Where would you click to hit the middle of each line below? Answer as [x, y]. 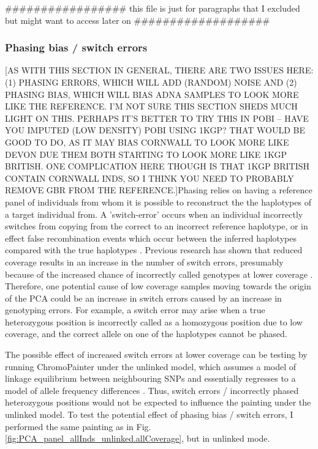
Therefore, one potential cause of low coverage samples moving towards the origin [158, 286]
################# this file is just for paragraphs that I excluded [153, 8]
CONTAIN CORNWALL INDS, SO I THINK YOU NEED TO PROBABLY [150, 178]
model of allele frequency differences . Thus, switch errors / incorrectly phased [152, 390]
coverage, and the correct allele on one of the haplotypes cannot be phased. [146, 334]
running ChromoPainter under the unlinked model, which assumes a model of [151, 366]
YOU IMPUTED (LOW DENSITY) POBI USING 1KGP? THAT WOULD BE [155, 130]
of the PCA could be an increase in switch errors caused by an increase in [143, 298]
